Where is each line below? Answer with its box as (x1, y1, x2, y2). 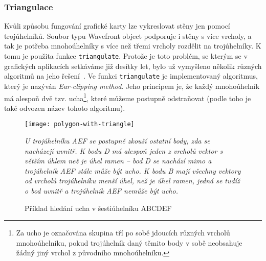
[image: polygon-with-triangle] (25, 121, 135, 128)
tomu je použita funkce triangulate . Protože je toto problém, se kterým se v (4, 51, 248, 61)
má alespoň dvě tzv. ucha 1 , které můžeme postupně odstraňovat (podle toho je (4, 91, 251, 103)
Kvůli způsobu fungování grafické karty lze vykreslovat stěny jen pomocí (4, 20, 230, 31)
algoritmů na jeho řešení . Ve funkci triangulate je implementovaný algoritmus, (4, 70, 258, 81)
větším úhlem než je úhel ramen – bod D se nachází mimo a (25, 155, 212, 166)
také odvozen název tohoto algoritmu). (4, 102, 125, 113)
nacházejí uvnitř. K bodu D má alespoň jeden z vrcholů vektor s (25, 145, 223, 156)
